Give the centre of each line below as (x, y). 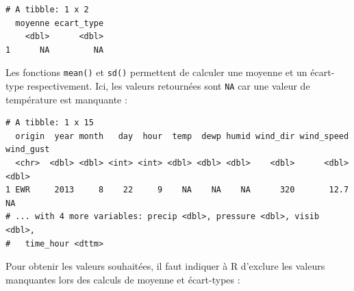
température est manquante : (66, 99)
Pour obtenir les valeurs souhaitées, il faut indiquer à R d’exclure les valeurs (165, 266)
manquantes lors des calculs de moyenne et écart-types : (123, 279)
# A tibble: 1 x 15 (50, 123)
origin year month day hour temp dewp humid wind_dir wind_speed (182, 136)
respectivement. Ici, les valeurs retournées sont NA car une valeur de (168, 86)
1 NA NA (55, 50)
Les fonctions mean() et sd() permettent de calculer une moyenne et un (156, 72)
